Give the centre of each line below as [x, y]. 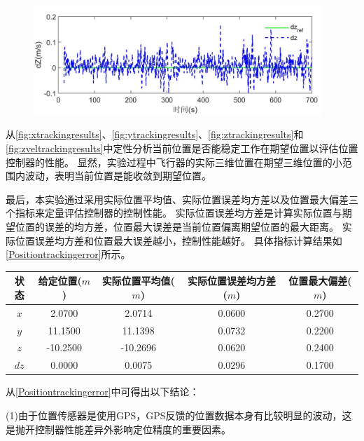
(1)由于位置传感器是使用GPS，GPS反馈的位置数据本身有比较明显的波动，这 [179, 415]
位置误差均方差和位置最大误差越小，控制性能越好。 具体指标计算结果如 [178, 240]
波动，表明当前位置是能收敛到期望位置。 [118, 176]
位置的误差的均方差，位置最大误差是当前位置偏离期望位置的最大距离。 [177, 226]
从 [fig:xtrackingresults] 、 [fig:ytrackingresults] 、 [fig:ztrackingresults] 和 [155, 134]
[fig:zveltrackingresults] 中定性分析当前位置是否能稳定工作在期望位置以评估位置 [182, 148]
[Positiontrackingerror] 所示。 [68, 254]
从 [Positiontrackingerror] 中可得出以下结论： [103, 392]
